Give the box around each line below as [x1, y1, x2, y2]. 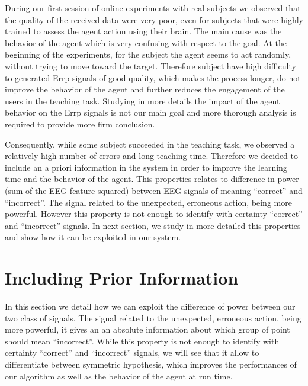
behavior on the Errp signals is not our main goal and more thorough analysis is [5, 106, 296, 119]
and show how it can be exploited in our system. [5, 231, 181, 243]
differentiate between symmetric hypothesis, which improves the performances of [5, 358, 297, 370]
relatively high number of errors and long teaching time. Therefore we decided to [5, 149, 299, 162]
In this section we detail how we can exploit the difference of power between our [5, 300, 296, 312]
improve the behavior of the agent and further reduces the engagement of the [5, 83, 285, 95]
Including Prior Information [5, 266, 239, 290]
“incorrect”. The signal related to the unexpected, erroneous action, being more [5, 196, 292, 208]
